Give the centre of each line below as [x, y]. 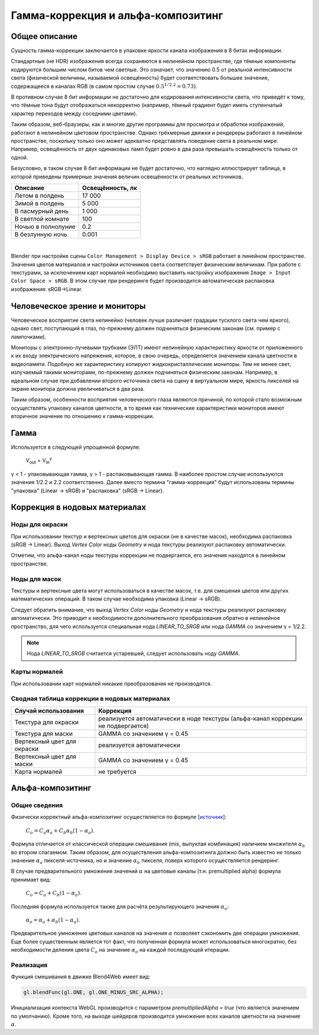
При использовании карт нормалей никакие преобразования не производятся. [111, 683]
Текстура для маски [44, 733]
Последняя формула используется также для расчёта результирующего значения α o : [120, 907]
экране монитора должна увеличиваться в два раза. [78, 388]
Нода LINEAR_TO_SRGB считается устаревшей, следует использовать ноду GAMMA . [134, 654]
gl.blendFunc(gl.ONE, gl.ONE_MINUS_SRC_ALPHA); [93, 992]
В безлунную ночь [41, 234]
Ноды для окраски [39, 524]
